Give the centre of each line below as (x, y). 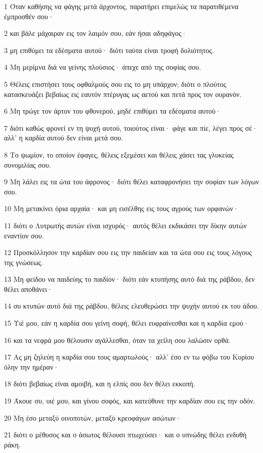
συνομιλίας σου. (28, 164)
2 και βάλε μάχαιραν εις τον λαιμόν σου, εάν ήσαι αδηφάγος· (96, 33)
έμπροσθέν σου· (29, 16)
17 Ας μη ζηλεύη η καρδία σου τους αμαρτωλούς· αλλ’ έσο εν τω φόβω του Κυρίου (129, 357)
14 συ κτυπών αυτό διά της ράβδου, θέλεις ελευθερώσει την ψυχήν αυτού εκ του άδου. (131, 306)
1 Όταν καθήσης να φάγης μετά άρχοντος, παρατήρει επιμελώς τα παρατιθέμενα (121, 6)
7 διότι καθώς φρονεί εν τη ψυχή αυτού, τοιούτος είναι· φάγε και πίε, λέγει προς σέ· (131, 128)
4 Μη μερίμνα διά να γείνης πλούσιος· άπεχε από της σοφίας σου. (103, 67)
